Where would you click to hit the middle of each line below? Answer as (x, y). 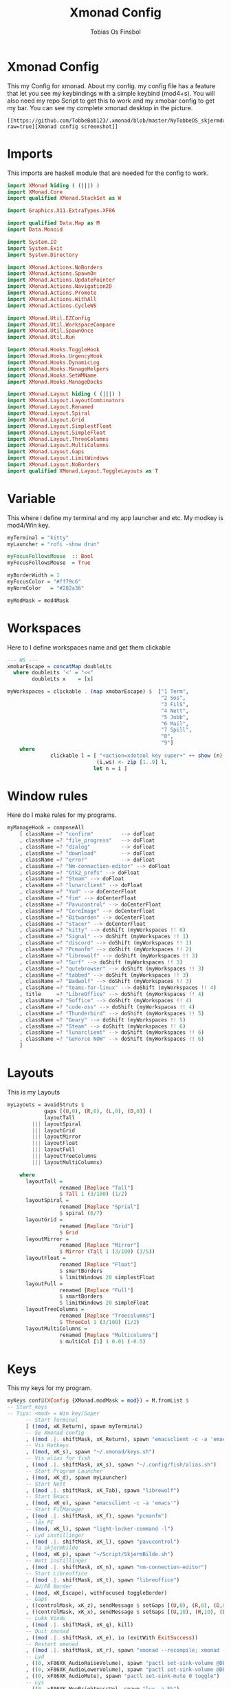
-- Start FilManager (55, 1510)
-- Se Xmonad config (55, 1433)
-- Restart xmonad (52, 1644)
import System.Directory (43, 255)
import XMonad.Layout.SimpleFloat (57, 433)
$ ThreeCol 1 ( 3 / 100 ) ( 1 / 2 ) (99, 1322)
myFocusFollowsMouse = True (49, 563)
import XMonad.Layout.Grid (46, 419)
